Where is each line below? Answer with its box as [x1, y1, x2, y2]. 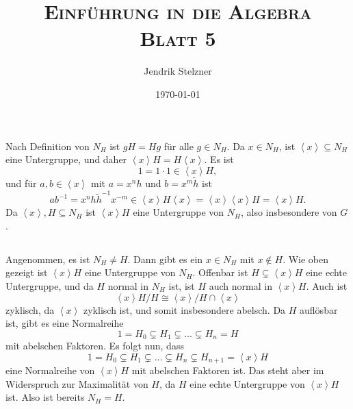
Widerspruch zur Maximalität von [5, 376, 148, 391]
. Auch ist [306, 278, 348, 293]
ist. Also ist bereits [5, 390, 85, 404]
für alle [164, 138, 194, 153]
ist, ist [168, 278, 195, 293]
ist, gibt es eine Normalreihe [5, 316, 124, 330]
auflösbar [300, 302, 338, 317]
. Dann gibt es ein [127, 251, 203, 266]
